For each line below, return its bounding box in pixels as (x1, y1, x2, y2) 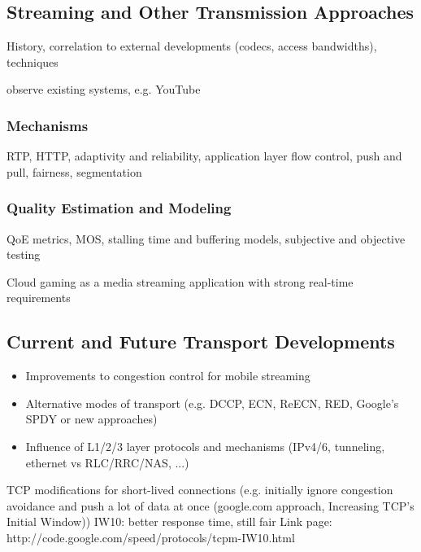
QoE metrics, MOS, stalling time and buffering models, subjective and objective (7, 230, 406, 247)
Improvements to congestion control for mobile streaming (25, 367, 310, 384)
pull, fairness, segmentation (7, 163, 142, 180)
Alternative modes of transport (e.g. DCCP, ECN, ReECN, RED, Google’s (25, 394, 399, 411)
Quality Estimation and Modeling (7, 198, 232, 218)
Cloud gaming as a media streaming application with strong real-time (7, 273, 354, 290)
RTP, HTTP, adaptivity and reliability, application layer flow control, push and (7, 147, 402, 164)
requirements (7, 289, 71, 306)
